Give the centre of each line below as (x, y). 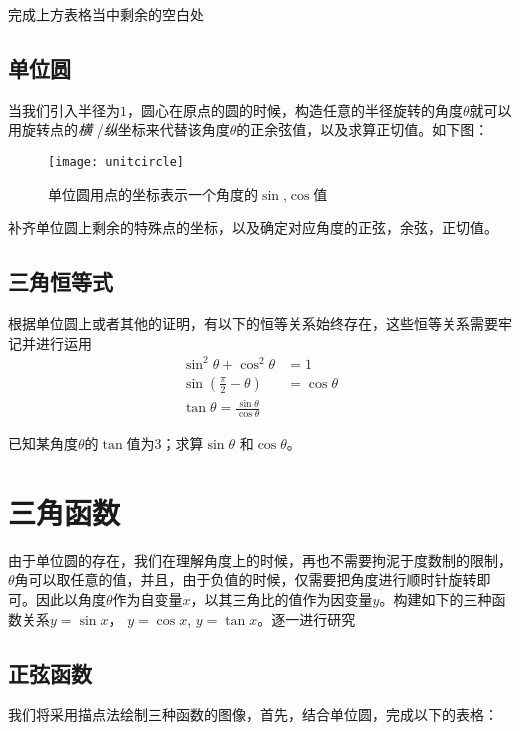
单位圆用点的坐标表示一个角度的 (153, 193)
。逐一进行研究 (306, 618)
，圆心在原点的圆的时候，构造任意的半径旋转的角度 (295, 109)
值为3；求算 (165, 443)
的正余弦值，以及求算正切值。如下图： (362, 129)
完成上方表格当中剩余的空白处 (106, 14)
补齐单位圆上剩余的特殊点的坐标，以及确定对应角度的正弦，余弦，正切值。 (253, 227)
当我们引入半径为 (64, 109)
